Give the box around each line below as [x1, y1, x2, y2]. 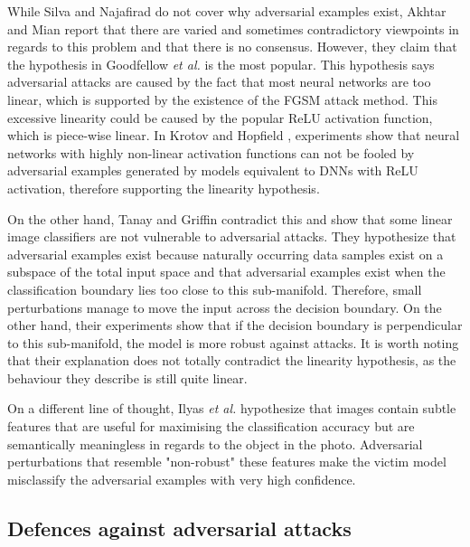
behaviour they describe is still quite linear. [7, 368, 248, 387]
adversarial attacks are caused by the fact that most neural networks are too [7, 72, 431, 91]
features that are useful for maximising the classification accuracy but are [7, 417, 415, 436]
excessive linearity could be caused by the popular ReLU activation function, [7, 108, 433, 127]
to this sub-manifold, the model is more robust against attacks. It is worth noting [7, 333, 459, 352]
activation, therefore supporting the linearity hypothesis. [7, 178, 320, 197]
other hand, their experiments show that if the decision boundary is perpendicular [7, 316, 463, 335]
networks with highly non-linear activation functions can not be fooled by [7, 143, 415, 162]
